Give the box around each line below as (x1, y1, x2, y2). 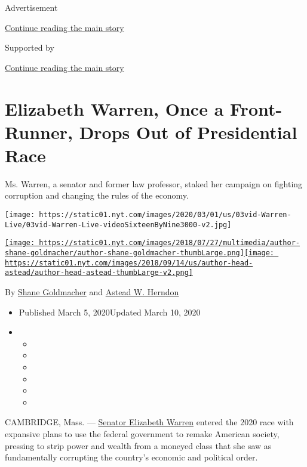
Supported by (5, 41, 54, 54)
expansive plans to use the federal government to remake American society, (5, 427, 280, 440)
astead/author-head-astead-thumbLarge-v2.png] (5, 268, 193, 277)
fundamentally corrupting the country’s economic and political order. (5, 451, 258, 463)
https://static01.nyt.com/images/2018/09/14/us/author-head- (5, 258, 253, 267)
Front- (230, 96, 283, 120)
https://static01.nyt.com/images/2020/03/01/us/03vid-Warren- (39, 211, 291, 219)
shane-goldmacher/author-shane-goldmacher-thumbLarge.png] (5, 249, 244, 258)
